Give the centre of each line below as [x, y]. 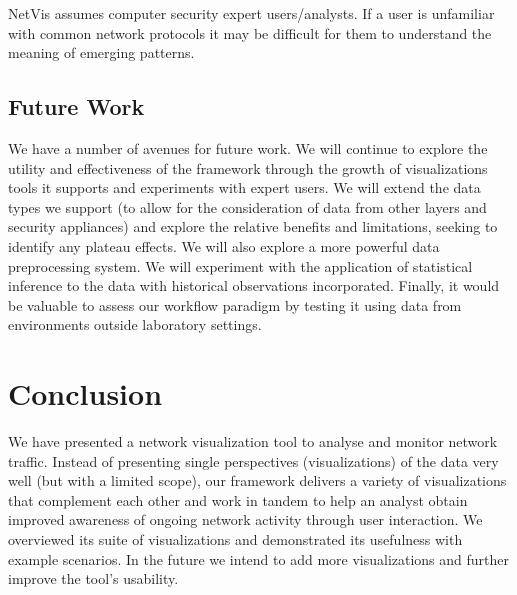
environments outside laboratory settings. [135, 324]
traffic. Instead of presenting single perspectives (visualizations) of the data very [253, 460]
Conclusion [85, 393]
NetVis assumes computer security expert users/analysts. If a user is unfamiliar [251, 13]
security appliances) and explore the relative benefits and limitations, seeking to [253, 226]
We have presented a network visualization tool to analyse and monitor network [253, 441]
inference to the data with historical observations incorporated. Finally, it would [254, 285]
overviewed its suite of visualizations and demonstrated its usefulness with [235, 539]
